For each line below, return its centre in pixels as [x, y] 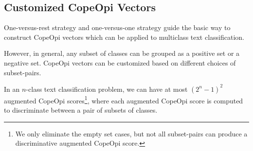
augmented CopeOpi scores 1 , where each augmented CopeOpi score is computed [124, 100]
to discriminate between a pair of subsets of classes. [81, 109]
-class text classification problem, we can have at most [107, 89]
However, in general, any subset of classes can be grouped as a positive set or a [122, 53]
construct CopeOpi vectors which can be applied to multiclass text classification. [124, 37]
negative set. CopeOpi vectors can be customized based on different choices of [120, 62]
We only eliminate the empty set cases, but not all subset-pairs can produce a [131, 133]
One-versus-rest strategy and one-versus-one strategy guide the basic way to [117, 27]
